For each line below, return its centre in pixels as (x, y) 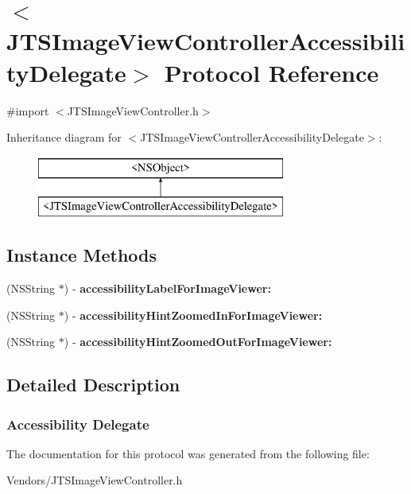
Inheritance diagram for (64, 137)
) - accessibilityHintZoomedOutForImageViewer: (198, 342)
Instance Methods (81, 255)
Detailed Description (93, 385)
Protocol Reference (271, 72)
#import (28, 110)
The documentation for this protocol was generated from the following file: (188, 453)
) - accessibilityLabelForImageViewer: (167, 288)
